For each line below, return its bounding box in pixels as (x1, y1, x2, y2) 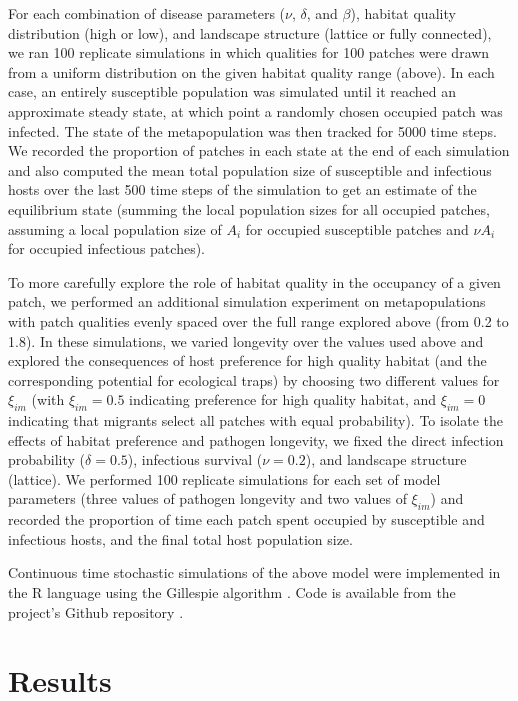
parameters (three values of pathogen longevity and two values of (8, 488, 407, 509)
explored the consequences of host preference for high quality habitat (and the (8, 350, 487, 371)
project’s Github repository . (8, 601, 184, 622)
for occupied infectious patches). (8, 238, 205, 259)
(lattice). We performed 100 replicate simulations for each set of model (8, 468, 441, 489)
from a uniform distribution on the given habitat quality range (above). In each (8, 61, 495, 82)
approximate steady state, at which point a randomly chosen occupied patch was (8, 100, 503, 121)
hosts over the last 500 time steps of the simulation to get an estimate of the (8, 179, 477, 200)
